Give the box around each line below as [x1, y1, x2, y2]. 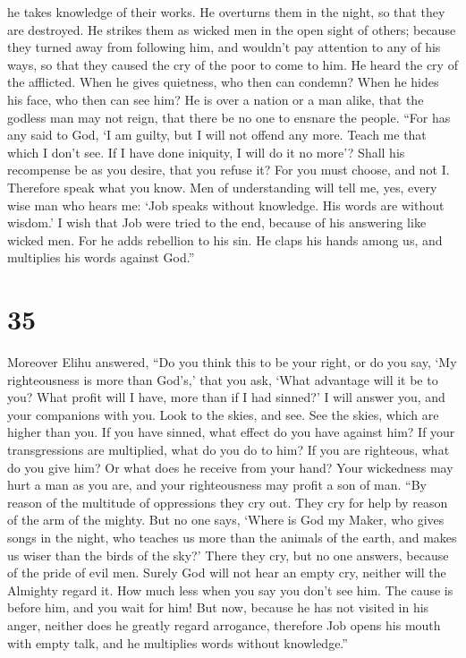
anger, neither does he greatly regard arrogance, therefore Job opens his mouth [7, 615, 441, 634]
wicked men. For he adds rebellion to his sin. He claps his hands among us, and [7, 230, 443, 249]
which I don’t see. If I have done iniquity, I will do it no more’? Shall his [7, 142, 405, 161]
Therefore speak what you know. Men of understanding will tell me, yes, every [7, 177, 437, 196]
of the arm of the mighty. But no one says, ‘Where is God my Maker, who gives [7, 510, 445, 529]
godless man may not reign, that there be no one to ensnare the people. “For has [7, 107, 451, 126]
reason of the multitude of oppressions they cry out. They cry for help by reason [7, 492, 448, 511]
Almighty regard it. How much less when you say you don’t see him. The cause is [7, 580, 453, 599]
